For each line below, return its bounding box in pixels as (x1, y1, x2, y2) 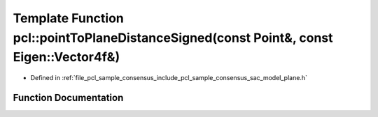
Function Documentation (13, 91, 124, 104)
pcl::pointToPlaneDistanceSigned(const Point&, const (13, 30, 333, 45)
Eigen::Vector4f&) (13, 49, 120, 65)
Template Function (13, 10, 124, 26)
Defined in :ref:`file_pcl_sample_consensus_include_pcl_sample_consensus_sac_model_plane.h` (30, 74, 308, 82)
